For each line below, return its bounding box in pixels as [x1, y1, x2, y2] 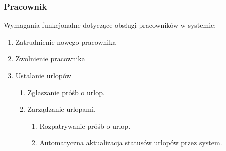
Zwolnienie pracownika [15, 53, 85, 64]
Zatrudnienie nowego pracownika [15, 36, 116, 47]
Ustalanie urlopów [15, 70, 71, 80]
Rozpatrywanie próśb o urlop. [39, 120, 131, 131]
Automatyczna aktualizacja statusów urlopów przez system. [39, 137, 222, 148]
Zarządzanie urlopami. [27, 104, 96, 114]
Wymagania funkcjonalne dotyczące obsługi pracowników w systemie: [4, 20, 216, 30]
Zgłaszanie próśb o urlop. [27, 87, 105, 97]
